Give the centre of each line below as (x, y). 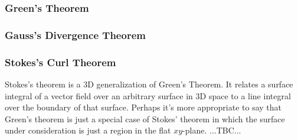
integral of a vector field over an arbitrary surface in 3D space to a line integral (148, 95)
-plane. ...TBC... (212, 130)
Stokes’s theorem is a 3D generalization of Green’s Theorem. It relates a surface (149, 84)
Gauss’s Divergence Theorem (75, 35)
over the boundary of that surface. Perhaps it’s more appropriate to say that (143, 107)
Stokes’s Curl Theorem (60, 62)
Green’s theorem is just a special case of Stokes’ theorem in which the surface (145, 118)
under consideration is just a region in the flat (88, 130)
